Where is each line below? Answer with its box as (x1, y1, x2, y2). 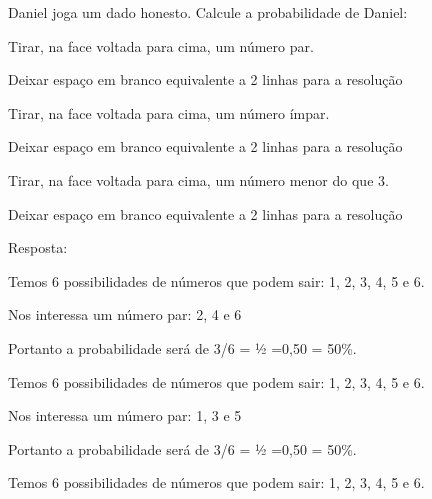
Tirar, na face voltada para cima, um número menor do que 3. (8, 169, 389, 190)
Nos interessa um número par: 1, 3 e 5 (8, 405, 242, 426)
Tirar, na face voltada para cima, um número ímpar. (8, 102, 330, 123)
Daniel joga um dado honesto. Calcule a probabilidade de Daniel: (8, 2, 408, 22)
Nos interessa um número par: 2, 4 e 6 (8, 304, 242, 325)
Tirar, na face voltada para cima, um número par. (8, 35, 314, 56)
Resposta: (8, 237, 68, 258)
